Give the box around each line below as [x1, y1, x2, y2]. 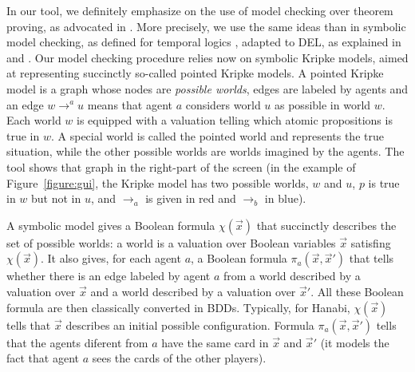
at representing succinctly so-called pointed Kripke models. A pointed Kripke [6, 65, 384, 81]
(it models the [320, 334, 389, 350]
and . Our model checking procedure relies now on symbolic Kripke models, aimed [6, 49, 409, 65]
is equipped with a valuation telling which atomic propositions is [77, 112, 393, 129]
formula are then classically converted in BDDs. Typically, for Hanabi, [6, 299, 350, 315]
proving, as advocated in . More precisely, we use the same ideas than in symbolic [6, 18, 406, 34]
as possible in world [275, 96, 371, 113]
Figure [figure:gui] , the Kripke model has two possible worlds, [6, 174, 309, 191]
